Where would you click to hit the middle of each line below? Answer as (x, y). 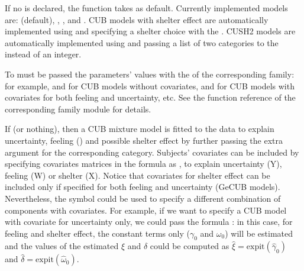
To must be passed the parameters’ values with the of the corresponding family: (150, 74)
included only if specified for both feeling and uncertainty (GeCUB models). (143, 187)
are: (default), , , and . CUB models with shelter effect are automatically (137, 19)
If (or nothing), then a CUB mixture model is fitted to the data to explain (140, 129)
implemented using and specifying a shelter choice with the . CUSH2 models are (150, 31)
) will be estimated (259, 233)
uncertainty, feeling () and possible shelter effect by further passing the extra (144, 140)
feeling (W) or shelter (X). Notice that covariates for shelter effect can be (138, 175)
